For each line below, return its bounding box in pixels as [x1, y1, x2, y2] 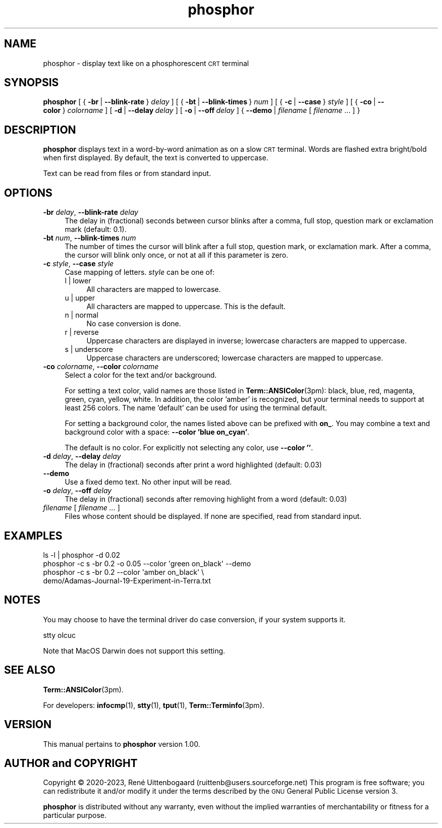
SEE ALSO [4, 664, 56, 677]
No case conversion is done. [86, 319, 181, 328]
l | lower [65, 276, 91, 285]
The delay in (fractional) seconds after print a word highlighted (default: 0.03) [65, 460, 322, 469]
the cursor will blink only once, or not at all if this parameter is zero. [65, 251, 289, 260]
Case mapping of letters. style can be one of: [65, 268, 215, 277]
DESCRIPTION [4, 123, 76, 136]
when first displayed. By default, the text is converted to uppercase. [43, 153, 268, 162]
